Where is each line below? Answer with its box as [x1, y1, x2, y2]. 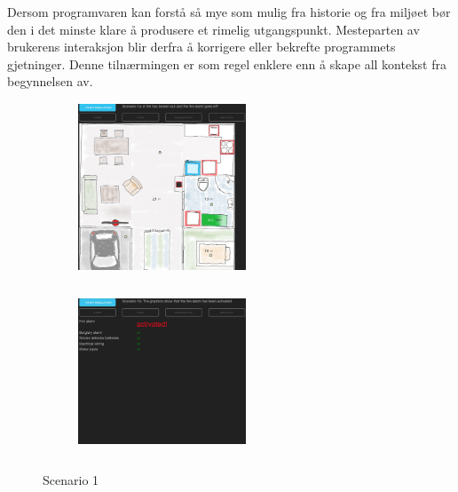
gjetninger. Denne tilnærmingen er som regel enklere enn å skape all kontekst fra [7, 54, 446, 73]
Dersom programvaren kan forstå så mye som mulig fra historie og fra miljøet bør [7, 3, 451, 20]
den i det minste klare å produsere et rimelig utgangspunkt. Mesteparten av [7, 20, 420, 38]
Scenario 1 [43, 471, 99, 489]
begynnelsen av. [7, 72, 93, 91]
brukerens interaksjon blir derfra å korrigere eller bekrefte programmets [7, 37, 396, 56]
